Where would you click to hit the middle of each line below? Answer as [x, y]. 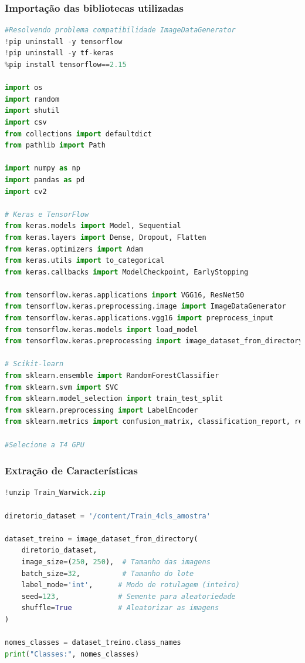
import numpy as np [43, 168]
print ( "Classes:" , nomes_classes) [72, 654]
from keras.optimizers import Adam [74, 249]
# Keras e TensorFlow [47, 214]
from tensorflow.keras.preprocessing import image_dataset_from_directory [154, 341]
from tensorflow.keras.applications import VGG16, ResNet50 [125, 295]
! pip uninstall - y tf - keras [60, 53]
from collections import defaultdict [78, 134]
